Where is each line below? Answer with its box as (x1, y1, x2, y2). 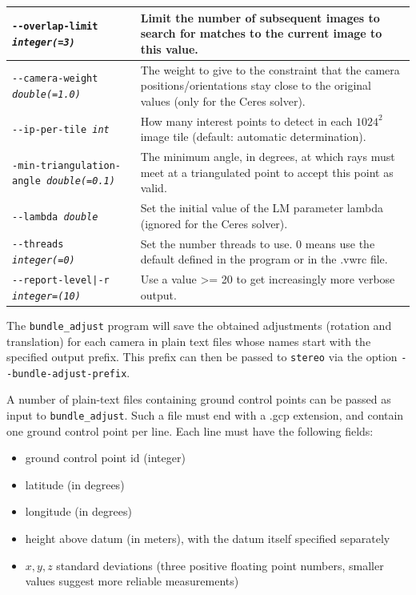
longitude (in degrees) (25, 503, 132, 520)
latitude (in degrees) (25, 476, 125, 492)
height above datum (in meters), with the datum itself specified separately (25, 530, 390, 547)
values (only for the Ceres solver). (140, 92, 306, 109)
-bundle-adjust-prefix (6, 368, 127, 380)
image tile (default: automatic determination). (140, 128, 366, 145)
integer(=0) (12, 255, 75, 267)
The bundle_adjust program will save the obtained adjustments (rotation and (6, 316, 392, 333)
